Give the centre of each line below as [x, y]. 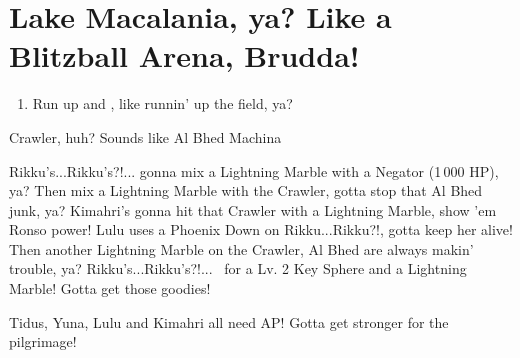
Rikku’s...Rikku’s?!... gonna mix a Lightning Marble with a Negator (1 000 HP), [254, 170]
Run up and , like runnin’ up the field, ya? [162, 103]
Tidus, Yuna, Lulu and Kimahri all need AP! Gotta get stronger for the [229, 321]
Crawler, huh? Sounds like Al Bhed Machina [145, 136]
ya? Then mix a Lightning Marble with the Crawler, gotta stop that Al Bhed [246, 190]
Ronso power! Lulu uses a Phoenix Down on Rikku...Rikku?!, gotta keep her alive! [261, 229]
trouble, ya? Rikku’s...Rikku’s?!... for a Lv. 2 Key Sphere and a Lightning [238, 268]
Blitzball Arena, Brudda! [184, 55]
